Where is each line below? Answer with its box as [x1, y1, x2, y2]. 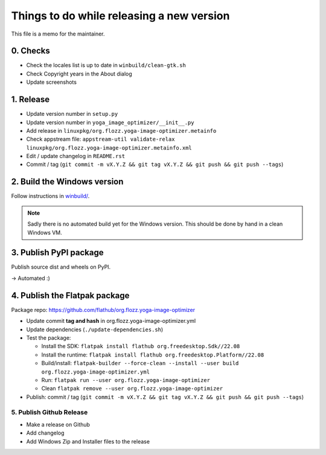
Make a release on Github [26, 421, 91, 428]
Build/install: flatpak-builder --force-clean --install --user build [41, 360, 239, 367]
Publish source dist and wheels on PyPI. [11, 263, 111, 271]
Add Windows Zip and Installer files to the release [26, 437, 150, 445]
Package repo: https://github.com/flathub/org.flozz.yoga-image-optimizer [11, 306, 196, 313]
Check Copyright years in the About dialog [26, 70, 132, 77]
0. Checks [11, 46, 51, 56]
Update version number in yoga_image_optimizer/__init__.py [26, 118, 194, 126]
